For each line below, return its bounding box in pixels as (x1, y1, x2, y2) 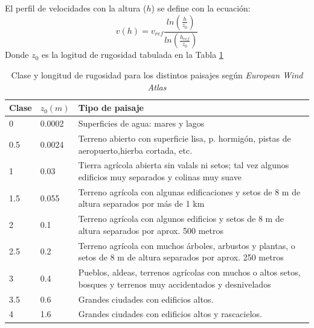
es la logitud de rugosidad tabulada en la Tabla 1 (42, 48, 223, 61)
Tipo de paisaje (78, 101, 144, 114)
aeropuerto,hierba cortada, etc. (78, 143, 193, 156)
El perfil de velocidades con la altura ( (5, 2, 147, 14)
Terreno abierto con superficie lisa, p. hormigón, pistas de (78, 131, 291, 144)
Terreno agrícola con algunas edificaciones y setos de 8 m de (78, 185, 301, 198)
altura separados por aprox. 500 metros (78, 224, 224, 236)
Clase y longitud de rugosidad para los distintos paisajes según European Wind (11, 69, 303, 81)
